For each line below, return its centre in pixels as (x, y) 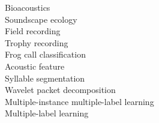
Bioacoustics (28, 7)
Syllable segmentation (45, 78)
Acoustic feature (35, 66)
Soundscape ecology (41, 19)
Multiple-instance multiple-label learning (79, 101)
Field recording (33, 31)
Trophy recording (37, 42)
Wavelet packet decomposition (60, 90)
